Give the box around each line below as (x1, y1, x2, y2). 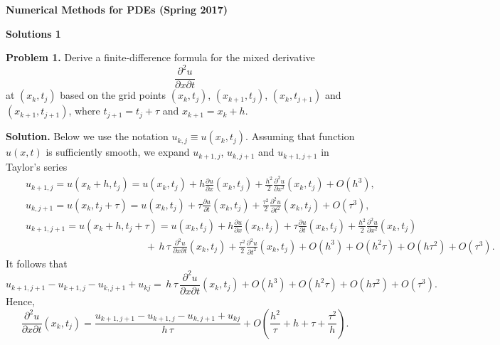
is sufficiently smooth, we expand (46, 144, 190, 159)
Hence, (6, 293, 35, 308)
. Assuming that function (245, 129, 355, 144)
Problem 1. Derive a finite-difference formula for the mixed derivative (6, 50, 315, 65)
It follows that (6, 255, 68, 270)
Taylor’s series (6, 159, 68, 174)
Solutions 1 (6, 26, 61, 41)
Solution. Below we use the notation (6, 129, 169, 144)
